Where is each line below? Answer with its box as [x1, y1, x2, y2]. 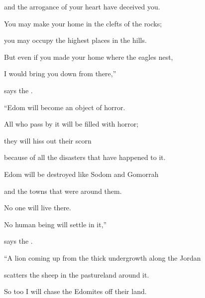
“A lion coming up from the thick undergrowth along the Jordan [4, 252, 201, 263]
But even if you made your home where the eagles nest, [4, 51, 173, 62]
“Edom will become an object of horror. [4, 102, 125, 112]
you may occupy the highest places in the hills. [4, 35, 147, 45]
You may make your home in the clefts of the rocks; [4, 18, 162, 28]
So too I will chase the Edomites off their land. [4, 286, 147, 297]
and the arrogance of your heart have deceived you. [4, 1, 160, 11]
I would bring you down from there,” [4, 68, 116, 79]
